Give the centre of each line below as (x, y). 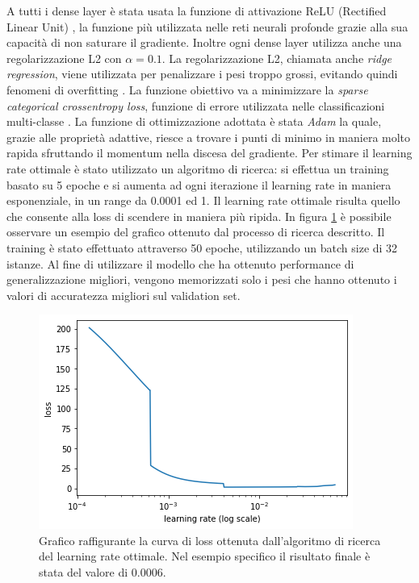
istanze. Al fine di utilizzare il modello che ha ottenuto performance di (180, 263)
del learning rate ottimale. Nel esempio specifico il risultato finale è (205, 556)
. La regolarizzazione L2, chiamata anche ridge (277, 58)
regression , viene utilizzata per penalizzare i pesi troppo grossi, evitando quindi (202, 74)
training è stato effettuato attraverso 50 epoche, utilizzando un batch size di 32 (202, 247)
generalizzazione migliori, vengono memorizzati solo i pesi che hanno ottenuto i (202, 279)
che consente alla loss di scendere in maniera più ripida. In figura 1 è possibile (199, 216)
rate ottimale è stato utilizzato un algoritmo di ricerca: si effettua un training (198, 168)
